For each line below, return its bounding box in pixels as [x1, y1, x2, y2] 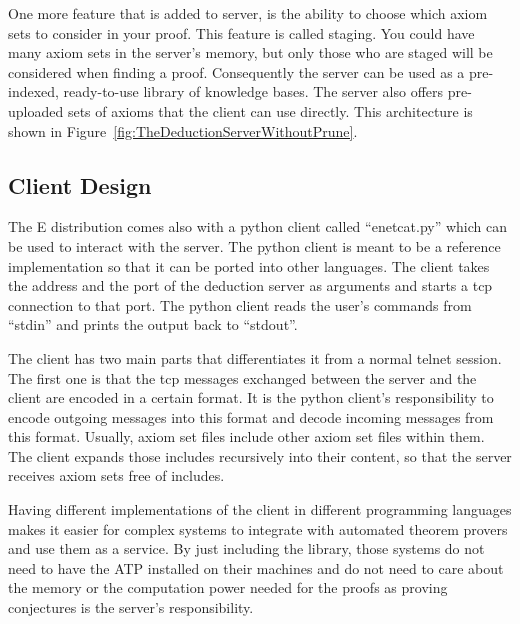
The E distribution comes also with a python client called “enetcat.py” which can [8, 216, 507, 237]
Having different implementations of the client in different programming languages [8, 499, 512, 520]
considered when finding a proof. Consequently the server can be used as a [8, 61, 465, 82]
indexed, [8, 81, 59, 102]
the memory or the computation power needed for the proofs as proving [8, 577, 448, 598]
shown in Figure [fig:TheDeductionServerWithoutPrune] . [8, 120, 358, 141]
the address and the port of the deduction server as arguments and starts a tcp [8, 275, 493, 296]
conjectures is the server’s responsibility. [8, 597, 254, 618]
